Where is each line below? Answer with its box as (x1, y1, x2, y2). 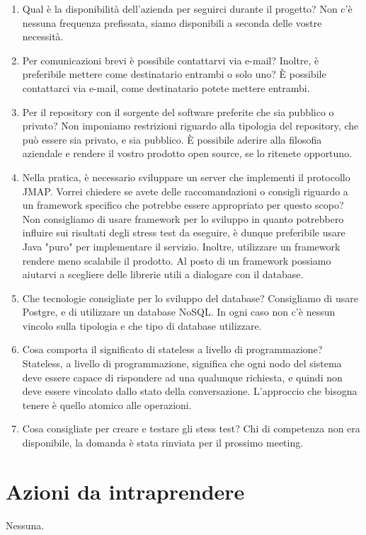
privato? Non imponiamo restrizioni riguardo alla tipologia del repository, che (22, 118, 359, 133)
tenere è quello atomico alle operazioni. (22, 397, 192, 412)
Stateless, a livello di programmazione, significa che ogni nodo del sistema (22, 356, 342, 371)
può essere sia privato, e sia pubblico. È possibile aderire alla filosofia (22, 132, 322, 146)
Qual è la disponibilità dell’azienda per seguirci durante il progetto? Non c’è (22, 1, 353, 16)
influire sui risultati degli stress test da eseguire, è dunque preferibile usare (22, 225, 345, 240)
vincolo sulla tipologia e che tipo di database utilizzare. (22, 318, 262, 333)
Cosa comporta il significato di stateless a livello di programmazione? (22, 342, 323, 357)
